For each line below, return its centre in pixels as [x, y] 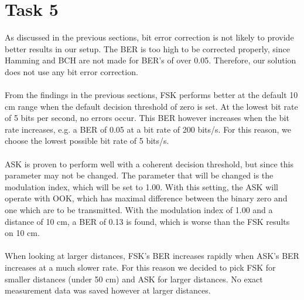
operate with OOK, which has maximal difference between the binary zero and [146, 198]
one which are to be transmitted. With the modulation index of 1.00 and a [139, 210]
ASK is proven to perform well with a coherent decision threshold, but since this [149, 164]
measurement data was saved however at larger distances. [108, 290]
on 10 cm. [22, 233]
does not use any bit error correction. [71, 71]
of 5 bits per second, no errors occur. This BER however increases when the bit [147, 118]
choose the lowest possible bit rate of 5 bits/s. [87, 141]
